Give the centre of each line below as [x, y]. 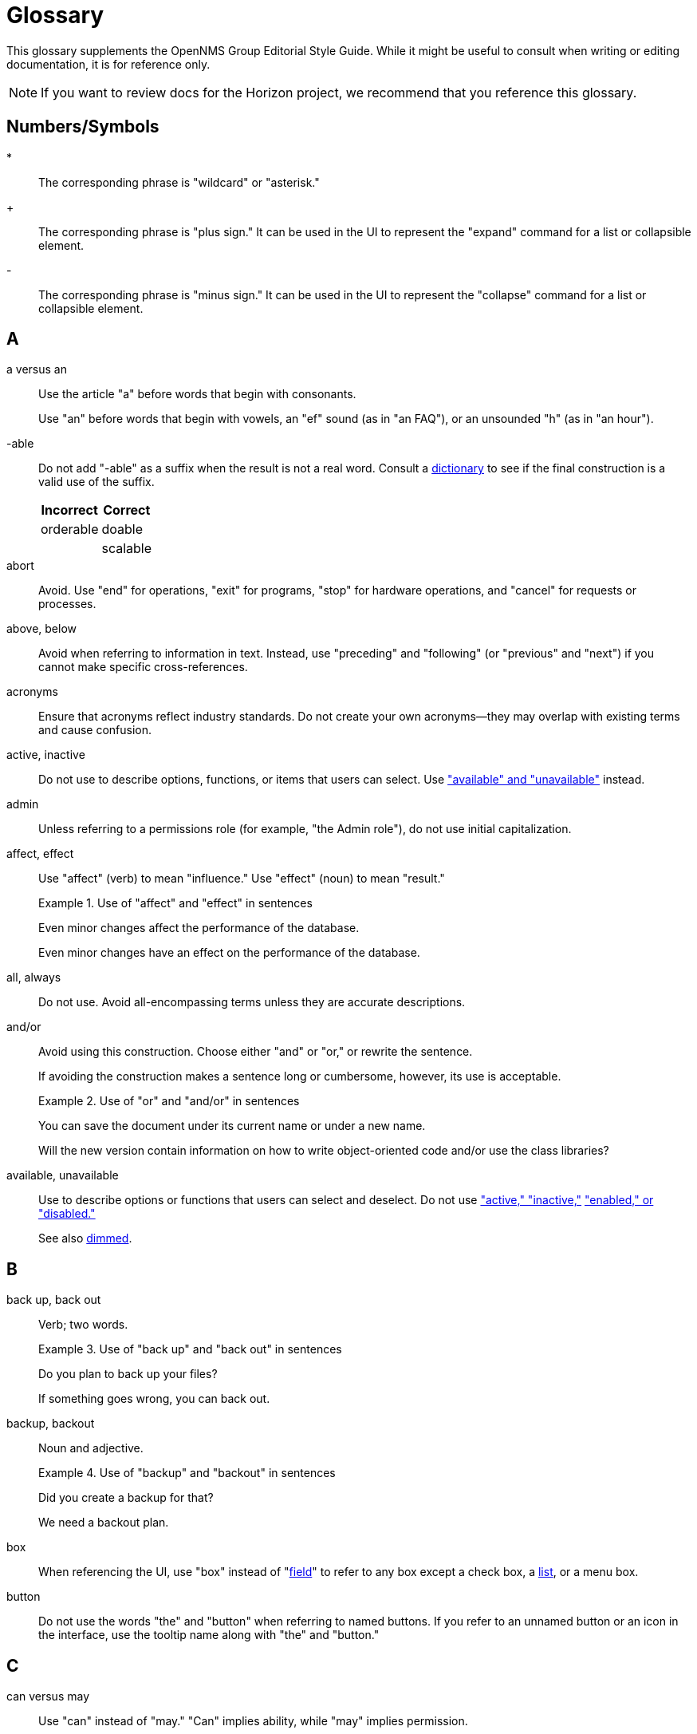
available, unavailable [63, 1175]
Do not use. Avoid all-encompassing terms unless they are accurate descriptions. [252, 1002]
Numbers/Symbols [83, 127]
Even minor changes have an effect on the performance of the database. [229, 953]
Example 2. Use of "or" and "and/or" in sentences [169, 1101]
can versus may [48, 1696]
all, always [34, 978]
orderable [70, 529]
